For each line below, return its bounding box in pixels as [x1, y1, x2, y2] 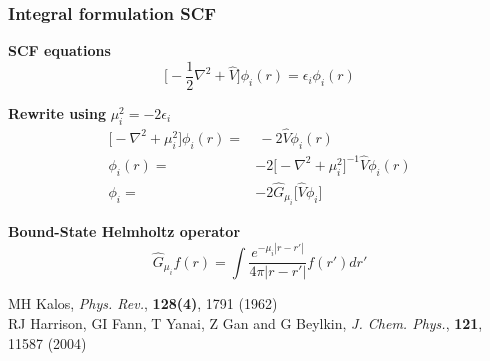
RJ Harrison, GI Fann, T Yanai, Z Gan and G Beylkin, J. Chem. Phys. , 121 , [8, 313, 483, 334]
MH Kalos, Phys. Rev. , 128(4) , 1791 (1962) [8, 293, 278, 314]
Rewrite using [8, 102, 106, 123]
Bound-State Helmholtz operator [8, 221, 241, 242]
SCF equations [8, 40, 111, 61]
